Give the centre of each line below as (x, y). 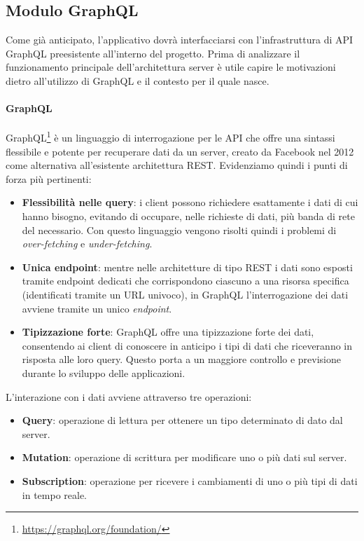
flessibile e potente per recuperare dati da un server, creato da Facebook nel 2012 (180, 151)
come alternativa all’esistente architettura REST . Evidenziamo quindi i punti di (177, 165)
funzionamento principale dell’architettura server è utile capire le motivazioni (171, 67)
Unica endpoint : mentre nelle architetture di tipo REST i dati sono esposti (187, 267)
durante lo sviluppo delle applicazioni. (104, 372)
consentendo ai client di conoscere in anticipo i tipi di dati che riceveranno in (187, 345)
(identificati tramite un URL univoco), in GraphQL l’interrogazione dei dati (185, 294)
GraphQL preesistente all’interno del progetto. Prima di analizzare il (153, 53)
